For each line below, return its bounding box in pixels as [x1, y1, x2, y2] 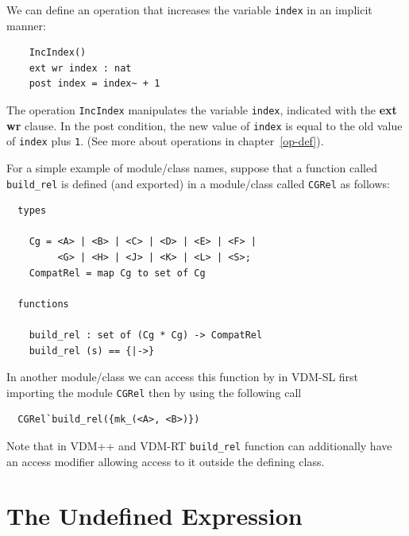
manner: [6, 17, 46, 33]
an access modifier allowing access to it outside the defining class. [6, 453, 325, 469]
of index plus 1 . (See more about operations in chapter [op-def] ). [6, 133, 324, 149]
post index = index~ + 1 [29, 78, 160, 90]
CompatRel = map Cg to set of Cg [29, 267, 206, 279]
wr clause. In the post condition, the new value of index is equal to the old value [6, 117, 403, 133]
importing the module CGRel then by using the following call [6, 384, 302, 400]
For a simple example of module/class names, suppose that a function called [6, 160, 377, 175]
